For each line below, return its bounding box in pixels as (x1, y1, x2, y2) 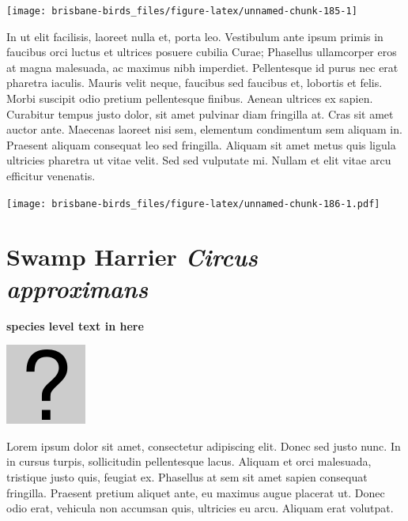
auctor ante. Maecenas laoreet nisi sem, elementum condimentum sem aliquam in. (6, 121, 402, 138)
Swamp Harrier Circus (6, 240, 258, 274)
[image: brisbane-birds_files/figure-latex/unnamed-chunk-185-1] (6, 6, 357, 17)
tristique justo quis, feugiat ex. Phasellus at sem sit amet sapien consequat (6, 468, 368, 485)
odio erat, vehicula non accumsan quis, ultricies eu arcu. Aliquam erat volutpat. (6, 500, 394, 516)
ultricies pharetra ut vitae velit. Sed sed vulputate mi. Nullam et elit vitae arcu (6, 152, 391, 168)
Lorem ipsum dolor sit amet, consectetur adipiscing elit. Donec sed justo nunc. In (6, 437, 401, 454)
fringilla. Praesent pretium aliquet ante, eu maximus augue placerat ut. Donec (6, 484, 385, 500)
